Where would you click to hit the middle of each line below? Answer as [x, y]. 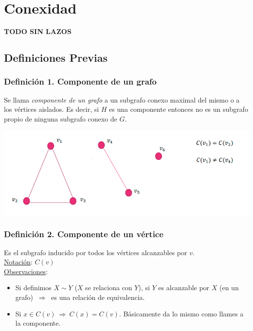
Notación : [18, 262]
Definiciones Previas [56, 58]
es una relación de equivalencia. [98, 297]
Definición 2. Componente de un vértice [84, 234]
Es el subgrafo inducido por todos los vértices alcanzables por [96, 252]
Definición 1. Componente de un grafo [81, 81]
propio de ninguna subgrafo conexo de [61, 118]
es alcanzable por [184, 287]
